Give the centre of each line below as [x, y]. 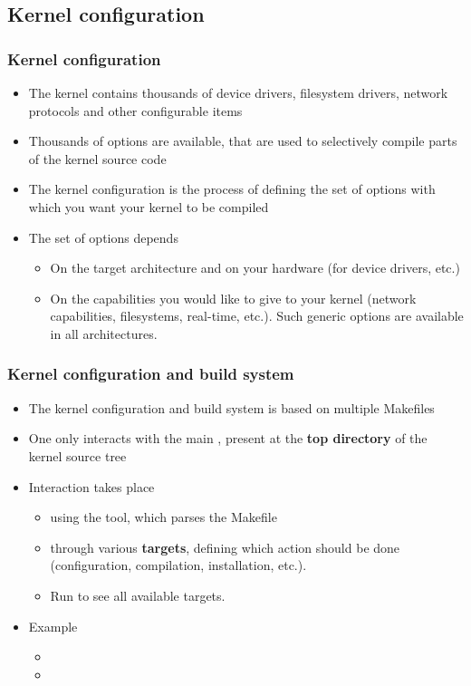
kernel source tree [77, 455]
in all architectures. [104, 333]
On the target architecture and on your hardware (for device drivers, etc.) [255, 268]
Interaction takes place [91, 486]
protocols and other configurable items [135, 110]
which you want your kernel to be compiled [149, 206]
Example [53, 626]
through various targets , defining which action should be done [225, 547]
